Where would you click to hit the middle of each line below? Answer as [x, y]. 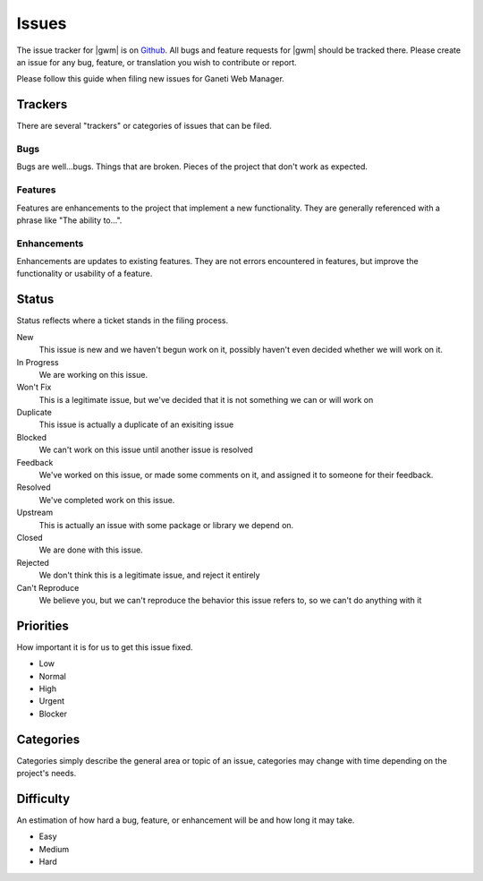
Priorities [42, 625]
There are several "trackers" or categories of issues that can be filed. [144, 126]
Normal [52, 676]
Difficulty [43, 798]
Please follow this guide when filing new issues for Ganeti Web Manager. [151, 79]
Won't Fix [34, 387]
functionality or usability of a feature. [85, 274]
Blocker [53, 714]
